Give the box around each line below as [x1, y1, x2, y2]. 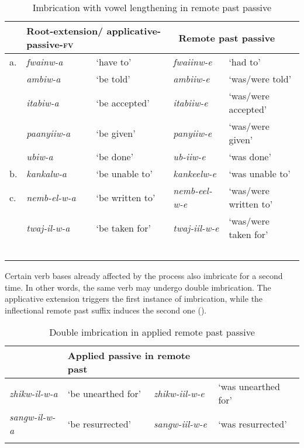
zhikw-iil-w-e [154, 386, 205, 400]
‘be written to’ [96, 190, 156, 204]
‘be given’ [96, 126, 136, 140]
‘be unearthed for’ [67, 386, 141, 400]
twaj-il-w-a [26, 220, 70, 235]
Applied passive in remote [67, 349, 191, 363]
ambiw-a [26, 72, 61, 85]
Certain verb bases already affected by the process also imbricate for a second [5, 270, 283, 281]
